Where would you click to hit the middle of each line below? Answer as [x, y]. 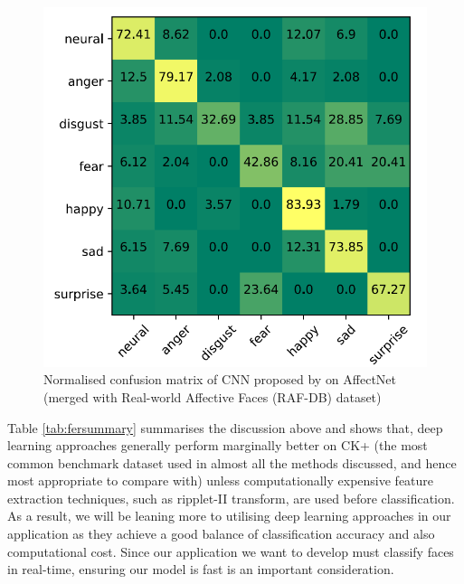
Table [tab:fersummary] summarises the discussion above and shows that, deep [225, 427]
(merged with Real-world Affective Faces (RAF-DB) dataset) [213, 396]
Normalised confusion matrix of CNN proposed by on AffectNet [220, 379]
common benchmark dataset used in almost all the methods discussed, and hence [232, 462]
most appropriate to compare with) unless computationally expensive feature [221, 480]
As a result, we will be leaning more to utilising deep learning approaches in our [229, 516]
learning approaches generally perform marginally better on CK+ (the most [218, 445]
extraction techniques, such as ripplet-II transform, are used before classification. [231, 498]
